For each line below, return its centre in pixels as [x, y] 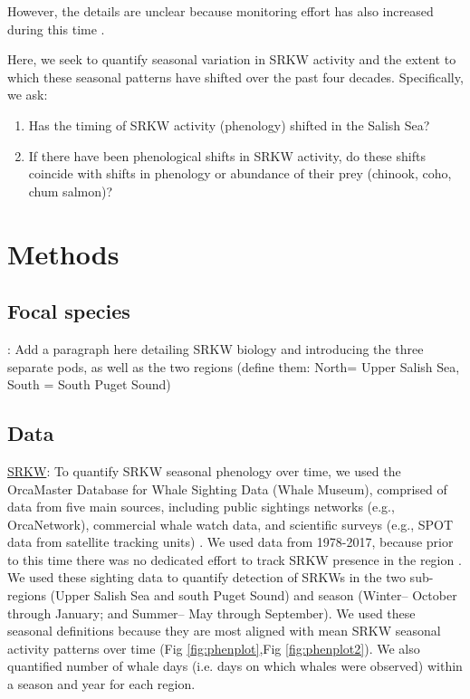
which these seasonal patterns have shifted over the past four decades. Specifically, [235, 77]
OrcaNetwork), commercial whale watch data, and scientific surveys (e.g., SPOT [230, 524]
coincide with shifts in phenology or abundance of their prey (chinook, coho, [240, 173]
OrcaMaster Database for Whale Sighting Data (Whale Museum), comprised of [227, 488]
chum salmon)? [71, 191]
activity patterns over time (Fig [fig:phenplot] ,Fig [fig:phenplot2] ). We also [214, 648]
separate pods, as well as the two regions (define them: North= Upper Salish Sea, [234, 366]
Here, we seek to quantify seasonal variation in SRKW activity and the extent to [232, 59]
